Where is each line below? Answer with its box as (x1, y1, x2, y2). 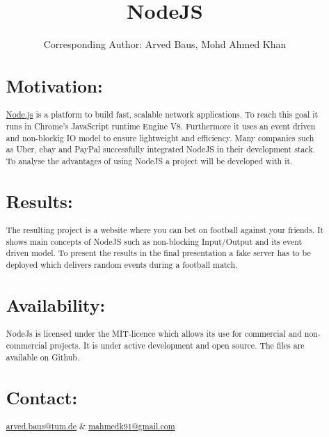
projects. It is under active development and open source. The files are (49, 339, 305, 351)
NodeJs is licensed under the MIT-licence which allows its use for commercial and (6, 328, 302, 340)
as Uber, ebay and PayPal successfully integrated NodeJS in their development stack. (6, 143, 315, 155)
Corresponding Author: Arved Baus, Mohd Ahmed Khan (43, 37, 287, 51)
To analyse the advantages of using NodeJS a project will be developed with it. (6, 154, 293, 166)
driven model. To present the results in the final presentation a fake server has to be (6, 247, 311, 259)
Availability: (6, 293, 106, 317)
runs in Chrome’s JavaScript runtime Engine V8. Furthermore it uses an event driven (6, 120, 316, 132)
